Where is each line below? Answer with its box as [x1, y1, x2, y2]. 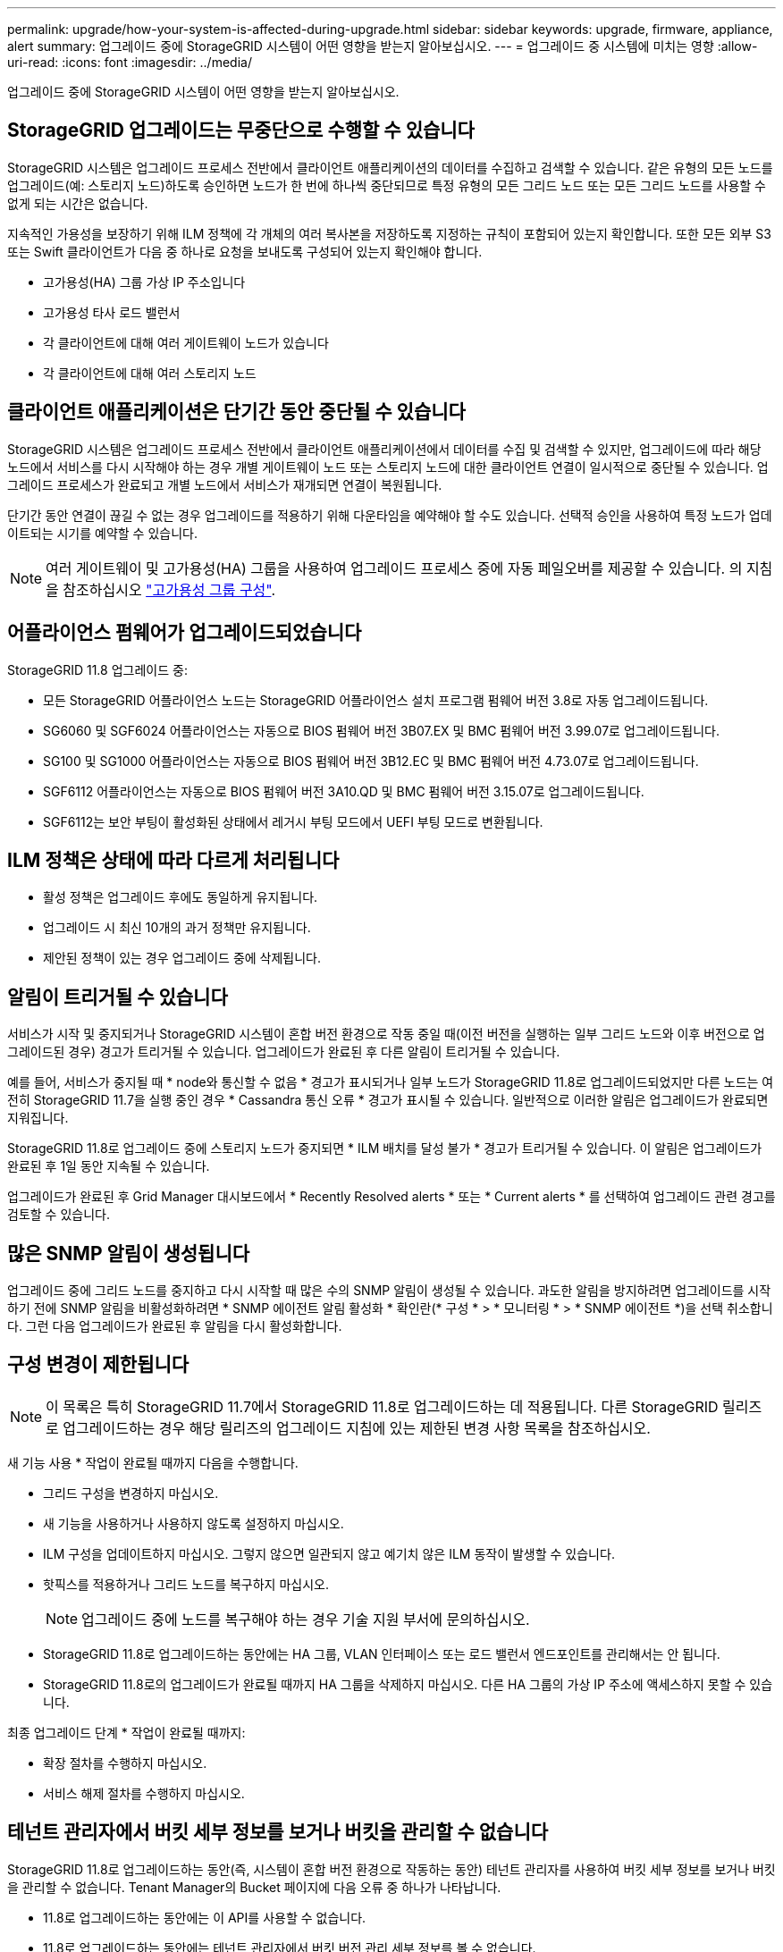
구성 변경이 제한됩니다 [7, 1353, 189, 1376]
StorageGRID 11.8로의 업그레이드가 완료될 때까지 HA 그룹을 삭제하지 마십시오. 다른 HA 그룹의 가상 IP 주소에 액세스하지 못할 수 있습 [43, 1676, 773, 1692]
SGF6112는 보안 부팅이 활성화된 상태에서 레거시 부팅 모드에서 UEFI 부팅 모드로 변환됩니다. [43, 813, 543, 829]
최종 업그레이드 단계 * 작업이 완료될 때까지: [7, 1724, 246, 1740]
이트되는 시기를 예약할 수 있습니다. [7, 525, 198, 541]
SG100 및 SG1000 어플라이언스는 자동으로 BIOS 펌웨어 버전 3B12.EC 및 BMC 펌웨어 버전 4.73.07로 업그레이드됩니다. [43, 753, 699, 769]
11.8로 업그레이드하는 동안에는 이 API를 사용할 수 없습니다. [43, 1909, 366, 1925]
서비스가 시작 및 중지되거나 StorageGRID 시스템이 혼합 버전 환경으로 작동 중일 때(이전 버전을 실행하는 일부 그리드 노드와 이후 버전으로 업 [7, 1026, 765, 1042]
